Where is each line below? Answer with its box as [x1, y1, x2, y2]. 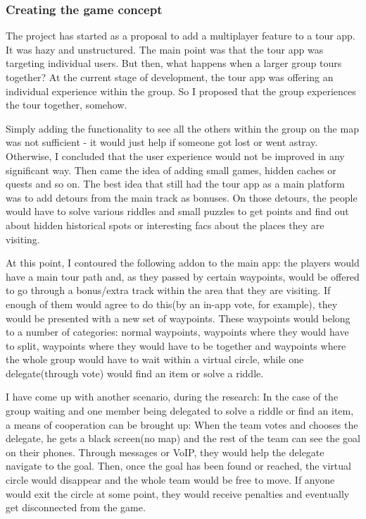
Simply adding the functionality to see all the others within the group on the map [6, 121, 359, 135]
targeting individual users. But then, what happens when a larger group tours [6, 56, 342, 71]
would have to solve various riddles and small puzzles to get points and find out [6, 204, 349, 219]
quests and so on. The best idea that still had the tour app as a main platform [6, 176, 345, 191]
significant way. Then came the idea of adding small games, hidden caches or [6, 162, 336, 177]
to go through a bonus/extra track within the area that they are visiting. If [6, 283, 331, 298]
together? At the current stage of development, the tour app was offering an [6, 70, 334, 84]
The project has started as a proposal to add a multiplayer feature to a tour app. [6, 28, 355, 43]
